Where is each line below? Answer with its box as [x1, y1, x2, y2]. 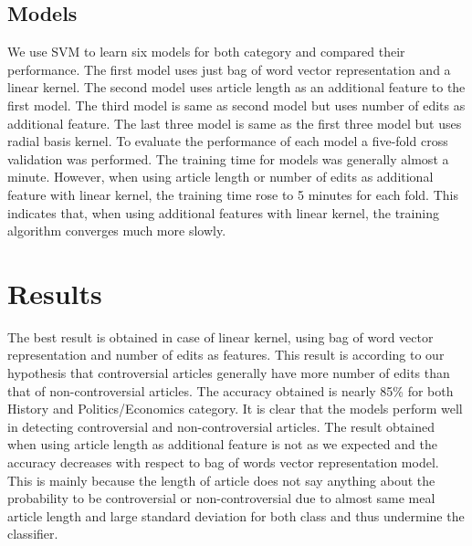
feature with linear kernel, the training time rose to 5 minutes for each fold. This [7, 184, 458, 204]
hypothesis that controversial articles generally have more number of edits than [7, 363, 450, 383]
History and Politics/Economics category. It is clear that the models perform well [7, 399, 463, 418]
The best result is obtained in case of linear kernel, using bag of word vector [7, 327, 434, 346]
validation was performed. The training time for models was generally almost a [7, 149, 449, 168]
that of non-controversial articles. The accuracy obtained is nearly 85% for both [7, 381, 454, 400]
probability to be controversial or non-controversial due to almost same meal [7, 488, 435, 508]
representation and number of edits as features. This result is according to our [7, 345, 445, 364]
